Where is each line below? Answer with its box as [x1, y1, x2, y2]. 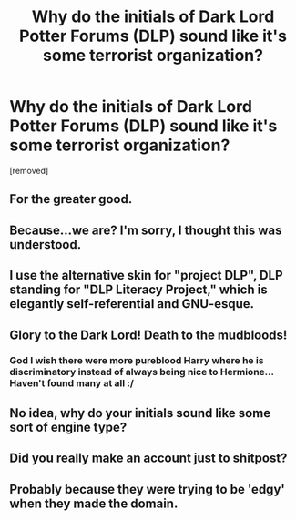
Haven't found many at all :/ [9, 377, 135, 390]
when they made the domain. [9, 495, 179, 511]
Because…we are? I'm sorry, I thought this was [9, 222, 282, 238]
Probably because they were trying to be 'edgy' [9, 481, 285, 497]
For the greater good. [9, 191, 133, 207]
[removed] [9, 165, 49, 176]
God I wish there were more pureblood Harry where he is [9, 354, 264, 367]
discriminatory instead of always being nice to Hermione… [9, 366, 275, 379]
